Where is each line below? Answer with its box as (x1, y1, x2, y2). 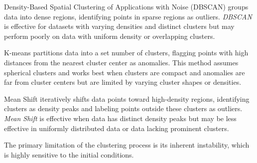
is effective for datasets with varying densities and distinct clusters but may (4, 21, 235, 31)
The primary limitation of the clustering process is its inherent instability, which (4, 140, 250, 150)
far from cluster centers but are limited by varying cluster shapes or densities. (4, 77, 242, 87)
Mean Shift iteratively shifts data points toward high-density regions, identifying (4, 93, 250, 104)
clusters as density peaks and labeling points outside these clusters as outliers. (4, 103, 243, 114)
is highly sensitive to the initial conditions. (4, 149, 134, 160)
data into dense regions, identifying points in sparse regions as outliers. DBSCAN (4, 11, 252, 21)
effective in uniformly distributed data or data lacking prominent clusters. (4, 123, 229, 133)
